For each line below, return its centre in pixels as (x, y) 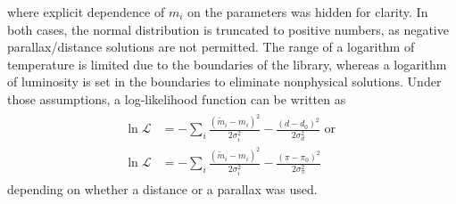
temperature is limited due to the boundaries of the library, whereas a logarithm (227, 64)
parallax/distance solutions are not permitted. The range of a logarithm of (211, 47)
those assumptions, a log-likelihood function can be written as (177, 98)
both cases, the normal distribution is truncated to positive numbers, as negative (228, 29)
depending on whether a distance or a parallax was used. (162, 189)
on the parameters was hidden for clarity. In (308, 12)
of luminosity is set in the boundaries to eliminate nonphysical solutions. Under (224, 82)
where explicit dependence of (86, 12)
